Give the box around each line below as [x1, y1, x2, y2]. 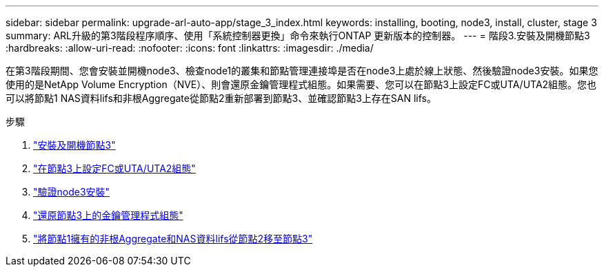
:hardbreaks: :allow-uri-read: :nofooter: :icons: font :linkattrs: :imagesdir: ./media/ [6, 42, 374, 54]
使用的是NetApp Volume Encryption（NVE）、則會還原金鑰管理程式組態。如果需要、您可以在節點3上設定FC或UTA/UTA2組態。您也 [6, 79, 597, 90]
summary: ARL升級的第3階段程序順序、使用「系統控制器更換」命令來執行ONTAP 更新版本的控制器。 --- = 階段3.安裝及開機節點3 [6, 30, 590, 41]
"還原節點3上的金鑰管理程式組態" [33, 209, 183, 221]
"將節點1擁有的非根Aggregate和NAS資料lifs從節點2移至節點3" [33, 233, 313, 244]
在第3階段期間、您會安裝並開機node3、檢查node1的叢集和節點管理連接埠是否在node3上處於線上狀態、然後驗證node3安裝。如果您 [6, 65, 598, 76]
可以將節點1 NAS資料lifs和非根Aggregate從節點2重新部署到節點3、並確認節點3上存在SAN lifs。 [6, 92, 436, 104]
